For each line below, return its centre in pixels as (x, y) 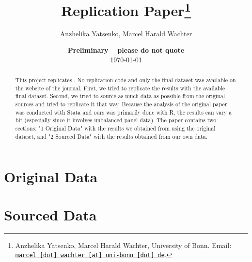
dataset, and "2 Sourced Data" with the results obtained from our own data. (111, 136)
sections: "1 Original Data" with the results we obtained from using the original (115, 128)
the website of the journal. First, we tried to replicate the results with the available (120, 88)
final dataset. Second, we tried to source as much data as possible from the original (120, 96)
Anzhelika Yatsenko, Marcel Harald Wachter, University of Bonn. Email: (123, 245)
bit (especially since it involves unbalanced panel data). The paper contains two (116, 120)
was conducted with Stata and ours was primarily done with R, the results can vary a (124, 112)
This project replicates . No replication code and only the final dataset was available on (126, 80)
